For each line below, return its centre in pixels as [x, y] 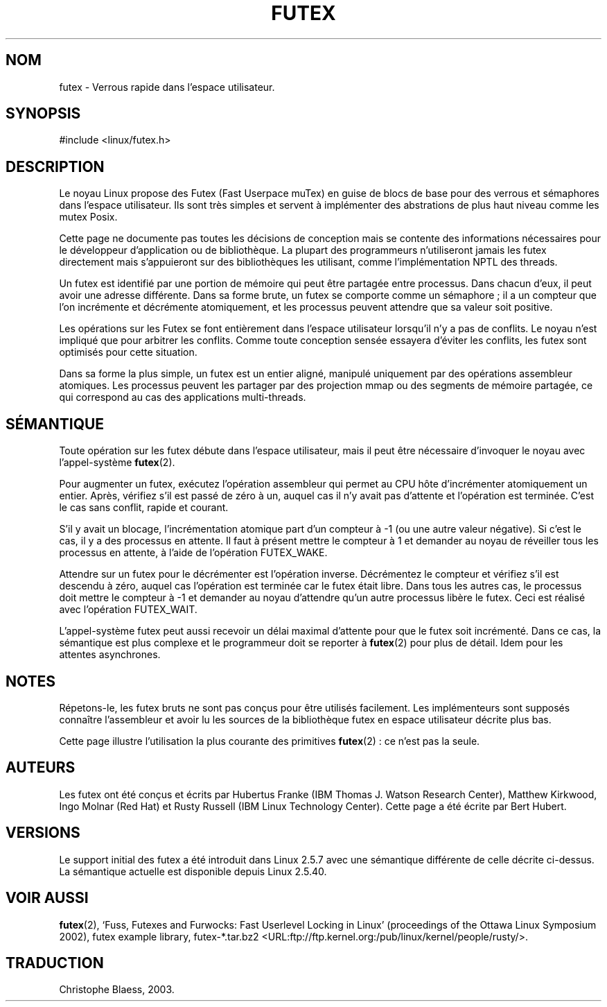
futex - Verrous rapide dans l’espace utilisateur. [167, 87]
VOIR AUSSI [47, 898]
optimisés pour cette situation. [128, 352]
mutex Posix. [88, 217]
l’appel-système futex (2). [117, 463]
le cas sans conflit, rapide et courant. [144, 508]
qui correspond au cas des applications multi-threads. [183, 397]
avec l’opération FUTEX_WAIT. [128, 610]
